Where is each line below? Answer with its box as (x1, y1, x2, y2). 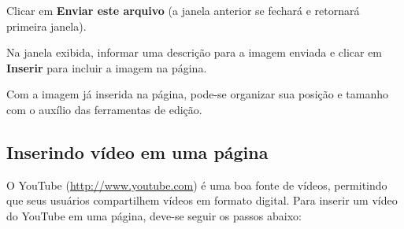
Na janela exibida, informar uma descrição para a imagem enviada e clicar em (6, 44, 383, 61)
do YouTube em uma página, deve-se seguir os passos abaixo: (6, 207, 302, 223)
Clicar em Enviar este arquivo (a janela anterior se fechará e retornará (6, 2, 360, 18)
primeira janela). (6, 17, 87, 34)
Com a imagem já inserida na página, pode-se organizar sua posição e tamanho (6, 86, 388, 102)
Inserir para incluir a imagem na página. (6, 59, 207, 76)
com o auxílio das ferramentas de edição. (6, 101, 202, 117)
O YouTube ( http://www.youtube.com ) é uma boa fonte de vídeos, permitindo (6, 176, 387, 193)
